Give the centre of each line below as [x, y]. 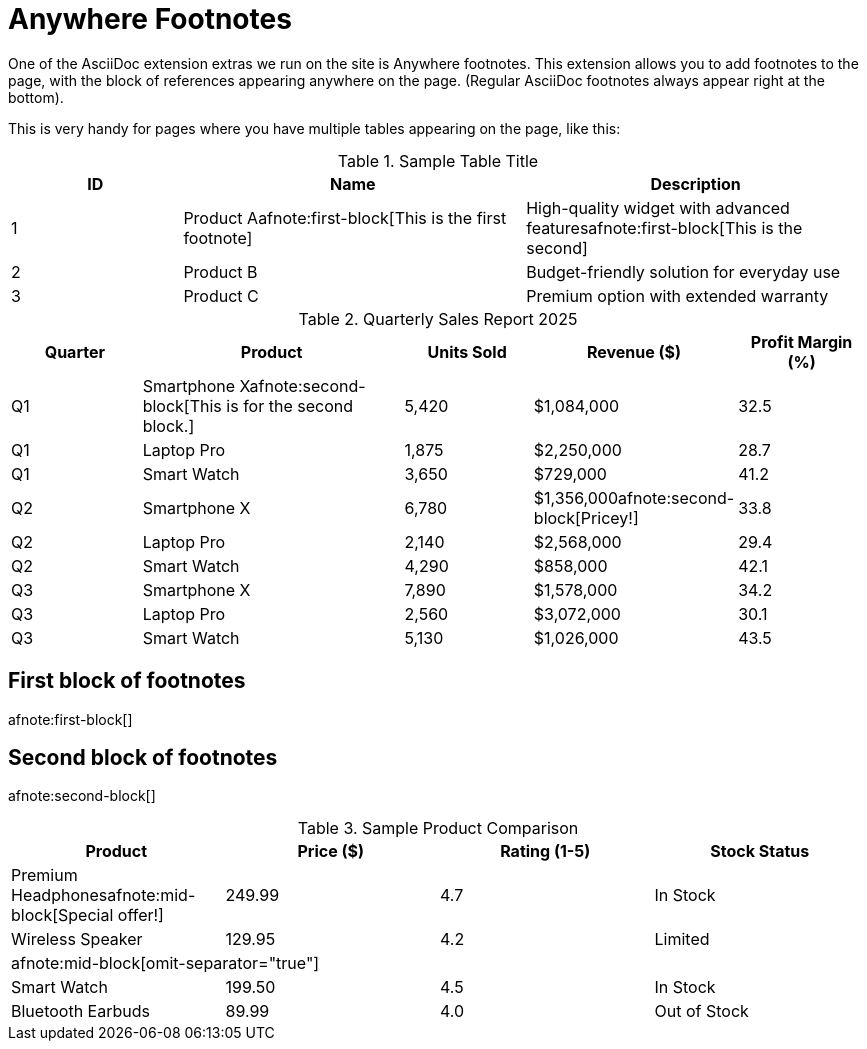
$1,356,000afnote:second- [634, 497]
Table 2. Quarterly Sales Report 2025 [438, 318]
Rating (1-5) [545, 851]
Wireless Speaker [77, 939]
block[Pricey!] [586, 517]
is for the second [289, 405]
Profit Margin [801, 341]
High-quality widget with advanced [658, 207]
